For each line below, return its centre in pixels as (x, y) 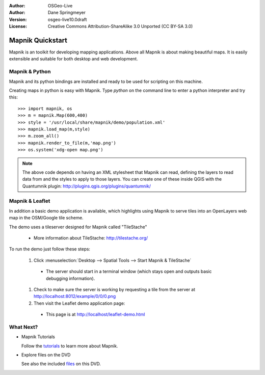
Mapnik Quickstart (38, 40)
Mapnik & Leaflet (30, 201)
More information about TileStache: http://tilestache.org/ (91, 238)
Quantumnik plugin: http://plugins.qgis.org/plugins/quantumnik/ (87, 186)
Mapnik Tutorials (38, 337)
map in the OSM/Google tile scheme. (46, 218)
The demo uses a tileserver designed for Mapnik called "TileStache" (78, 227)
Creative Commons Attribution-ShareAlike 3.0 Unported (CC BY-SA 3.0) (120, 27)
